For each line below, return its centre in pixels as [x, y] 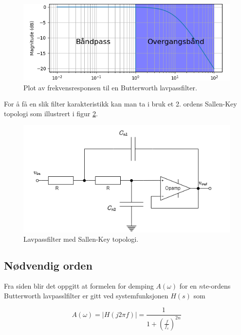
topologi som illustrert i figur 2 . [51, 113]
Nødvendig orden [48, 265]
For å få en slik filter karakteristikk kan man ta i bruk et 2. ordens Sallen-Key [120, 104]
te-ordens [217, 286]
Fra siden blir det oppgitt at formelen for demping [79, 286]
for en [188, 286]
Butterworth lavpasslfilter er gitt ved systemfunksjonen [86, 295]
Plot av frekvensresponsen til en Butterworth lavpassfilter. [110, 87]
